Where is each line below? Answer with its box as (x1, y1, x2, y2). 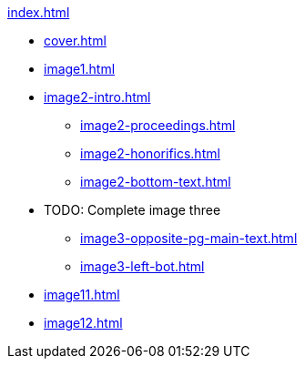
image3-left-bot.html (80, 259, 205, 274)
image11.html (44, 287, 120, 302)
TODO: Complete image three (44, 202, 221, 218)
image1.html (44, 61, 116, 76)
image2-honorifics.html (80, 146, 220, 161)
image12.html (44, 315, 123, 330)
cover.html (44, 33, 107, 48)
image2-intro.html (44, 89, 151, 105)
